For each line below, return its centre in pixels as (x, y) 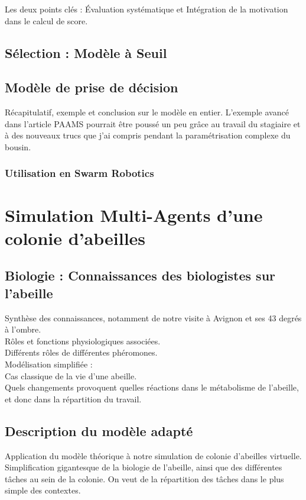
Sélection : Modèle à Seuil (86, 52)
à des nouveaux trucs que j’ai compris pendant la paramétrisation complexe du (148, 135)
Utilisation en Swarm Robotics (79, 173)
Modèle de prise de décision (92, 87)
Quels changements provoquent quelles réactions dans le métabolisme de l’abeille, (152, 387)
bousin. (18, 146)
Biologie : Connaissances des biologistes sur (140, 275)
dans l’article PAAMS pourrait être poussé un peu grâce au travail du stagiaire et (153, 123)
